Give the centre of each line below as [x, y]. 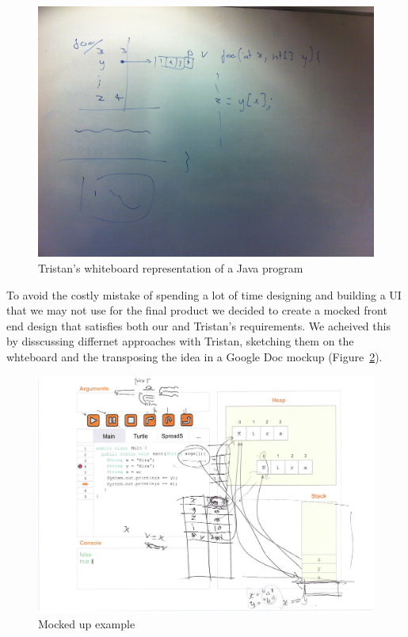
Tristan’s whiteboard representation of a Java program [171, 267]
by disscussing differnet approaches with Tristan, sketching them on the [180, 341]
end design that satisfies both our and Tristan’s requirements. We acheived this [198, 325]
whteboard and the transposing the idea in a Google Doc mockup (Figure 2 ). [194, 356]
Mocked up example [87, 624]
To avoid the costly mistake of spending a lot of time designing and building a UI [204, 294]
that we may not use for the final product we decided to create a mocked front [197, 310]
